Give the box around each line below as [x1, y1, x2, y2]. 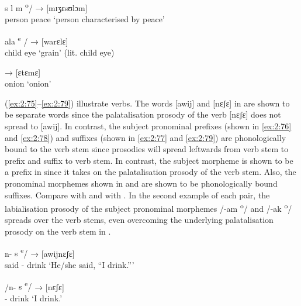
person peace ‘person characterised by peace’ [5, 13, 165, 25]
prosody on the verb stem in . [5, 225, 111, 238]
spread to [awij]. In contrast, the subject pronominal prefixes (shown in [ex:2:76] [5, 120, 292, 132]
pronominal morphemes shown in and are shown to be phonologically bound [5, 177, 278, 190]
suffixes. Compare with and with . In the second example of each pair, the [5, 188, 270, 201]
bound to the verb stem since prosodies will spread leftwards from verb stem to [5, 143, 289, 155]
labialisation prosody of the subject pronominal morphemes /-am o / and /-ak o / [5, 201, 292, 214]
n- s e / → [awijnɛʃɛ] [5, 245, 75, 259]
